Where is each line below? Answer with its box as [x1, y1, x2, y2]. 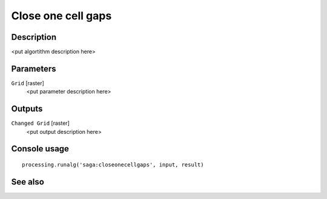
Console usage [11, 144, 70, 154]
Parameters [11, 63, 56, 74]
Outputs [11, 104, 43, 114]
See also [11, 177, 45, 187]
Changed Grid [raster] [11, 119, 70, 127]
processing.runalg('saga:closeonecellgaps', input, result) [22, 162, 204, 168]
